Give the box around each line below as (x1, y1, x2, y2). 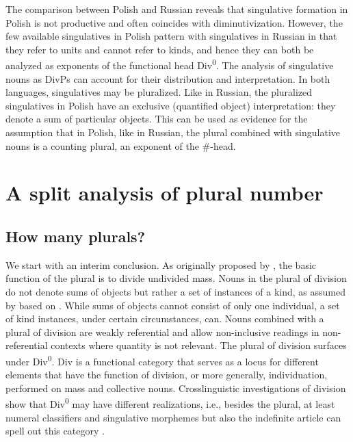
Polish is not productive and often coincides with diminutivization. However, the (5, 15, 343, 29)
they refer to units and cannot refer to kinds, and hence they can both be (5, 42, 314, 56)
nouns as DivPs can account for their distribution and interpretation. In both (5, 71, 330, 86)
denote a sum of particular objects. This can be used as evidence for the (5, 112, 308, 126)
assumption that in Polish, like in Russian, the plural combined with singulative (5, 125, 340, 139)
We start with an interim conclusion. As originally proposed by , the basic (5, 257, 317, 272)
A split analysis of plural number (5, 179, 324, 207)
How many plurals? (5, 225, 146, 246)
